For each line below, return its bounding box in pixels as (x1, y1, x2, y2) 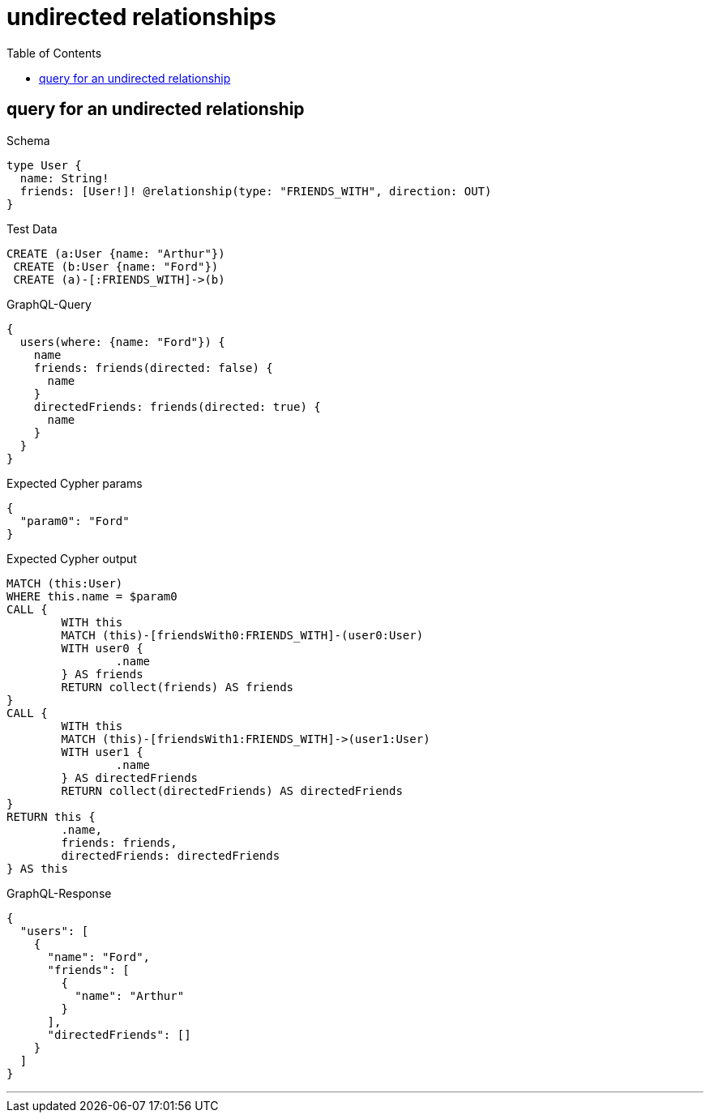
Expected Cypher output (6, 551, 137, 566)
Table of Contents (6, 45, 102, 60)
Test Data (6, 221, 58, 236)
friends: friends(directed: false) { (33, 361, 273, 374)
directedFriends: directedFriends (61, 848, 280, 862)
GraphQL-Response (6, 886, 112, 900)
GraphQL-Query (6, 297, 92, 311)
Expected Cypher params (6, 476, 143, 490)
